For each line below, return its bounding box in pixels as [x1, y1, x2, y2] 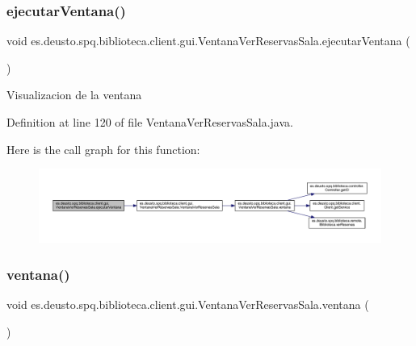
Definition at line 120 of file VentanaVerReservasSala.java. [6, 114, 293, 130]
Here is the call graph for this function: [6, 140, 200, 157]
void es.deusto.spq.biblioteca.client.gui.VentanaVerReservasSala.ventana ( [6, 295, 369, 312]
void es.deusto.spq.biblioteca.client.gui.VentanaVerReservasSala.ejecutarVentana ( [6, 32, 410, 49]
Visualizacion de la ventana [6, 86, 142, 103]
